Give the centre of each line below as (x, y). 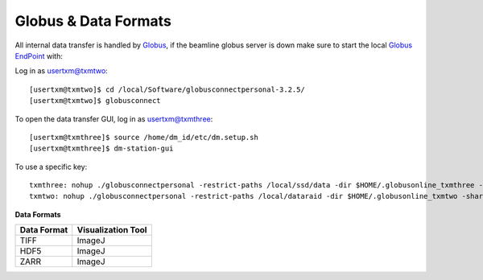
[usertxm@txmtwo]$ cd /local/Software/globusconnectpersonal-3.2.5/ (167, 89)
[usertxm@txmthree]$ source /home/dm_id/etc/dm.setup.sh (144, 137)
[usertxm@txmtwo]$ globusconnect (95, 101)
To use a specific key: (51, 167)
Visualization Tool (112, 230)
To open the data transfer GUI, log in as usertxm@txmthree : (114, 119)
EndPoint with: (39, 56)
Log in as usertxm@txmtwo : (61, 71)
